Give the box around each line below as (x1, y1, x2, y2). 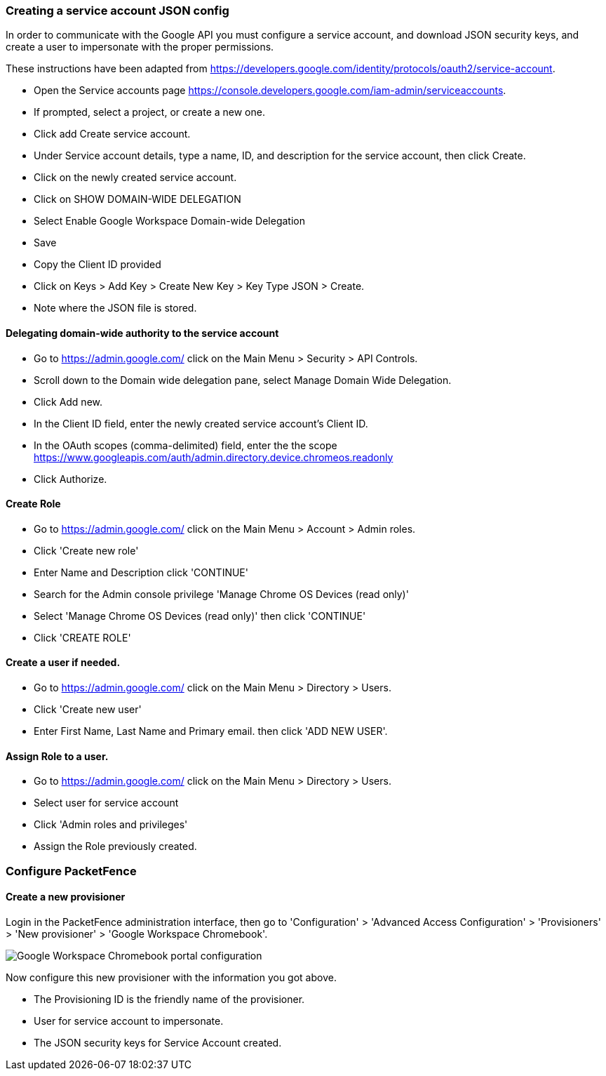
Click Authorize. (34, 472, 107, 485)
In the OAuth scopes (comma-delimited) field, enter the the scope (34, 439, 337, 451)
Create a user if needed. (6, 656, 121, 669)
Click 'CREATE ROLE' (34, 631, 131, 644)
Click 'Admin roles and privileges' (34, 818, 188, 831)
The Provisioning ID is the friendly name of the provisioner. (34, 992, 305, 1005)
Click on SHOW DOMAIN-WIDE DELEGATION (34, 193, 241, 206)
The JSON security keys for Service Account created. (34, 1036, 282, 1049)
